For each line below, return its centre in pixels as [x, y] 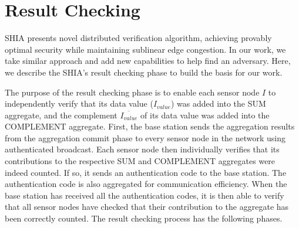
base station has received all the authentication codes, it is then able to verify [145, 195]
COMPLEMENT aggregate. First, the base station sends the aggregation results [150, 126]
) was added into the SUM [218, 103]
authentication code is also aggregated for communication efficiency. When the [146, 184]
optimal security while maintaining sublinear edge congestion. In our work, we [145, 49]
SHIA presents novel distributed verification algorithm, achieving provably [138, 38]
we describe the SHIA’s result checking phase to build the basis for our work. [144, 72]
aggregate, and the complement [61, 115]
